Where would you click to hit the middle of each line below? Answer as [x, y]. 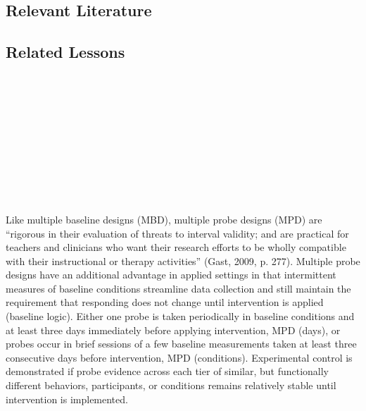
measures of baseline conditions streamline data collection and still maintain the [178, 288]
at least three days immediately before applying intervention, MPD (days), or [173, 330]
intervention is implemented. [67, 399]
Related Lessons [65, 52]
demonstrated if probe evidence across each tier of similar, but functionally [168, 371]
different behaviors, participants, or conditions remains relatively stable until [171, 385]
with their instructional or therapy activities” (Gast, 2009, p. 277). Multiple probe [183, 260]
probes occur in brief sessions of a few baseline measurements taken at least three [181, 344]
